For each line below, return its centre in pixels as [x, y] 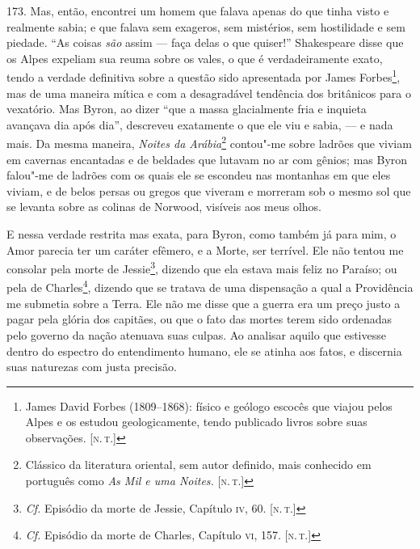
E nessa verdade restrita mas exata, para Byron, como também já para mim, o [202, 234]
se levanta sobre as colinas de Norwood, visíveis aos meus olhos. [164, 207]
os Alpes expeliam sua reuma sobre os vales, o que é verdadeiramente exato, [195, 58]
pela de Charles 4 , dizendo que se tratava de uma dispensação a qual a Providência [210, 286]
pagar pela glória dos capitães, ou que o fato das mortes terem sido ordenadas [199, 319]
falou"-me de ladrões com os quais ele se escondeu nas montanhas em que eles [199, 175]
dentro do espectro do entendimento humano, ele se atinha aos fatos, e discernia [204, 351]
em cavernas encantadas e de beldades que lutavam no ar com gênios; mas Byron [207, 159]
